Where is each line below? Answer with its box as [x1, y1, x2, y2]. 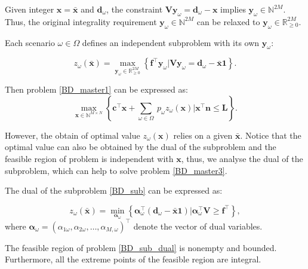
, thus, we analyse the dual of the [181, 152, 303, 164]
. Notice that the [240, 129, 301, 141]
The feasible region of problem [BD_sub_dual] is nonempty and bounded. [5, 241, 277, 253]
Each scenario [5, 36, 55, 48]
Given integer [5, 3, 54, 15]
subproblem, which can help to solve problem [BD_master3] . [5, 164, 227, 176]
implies [220, 3, 246, 15]
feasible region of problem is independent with [5, 152, 174, 164]
